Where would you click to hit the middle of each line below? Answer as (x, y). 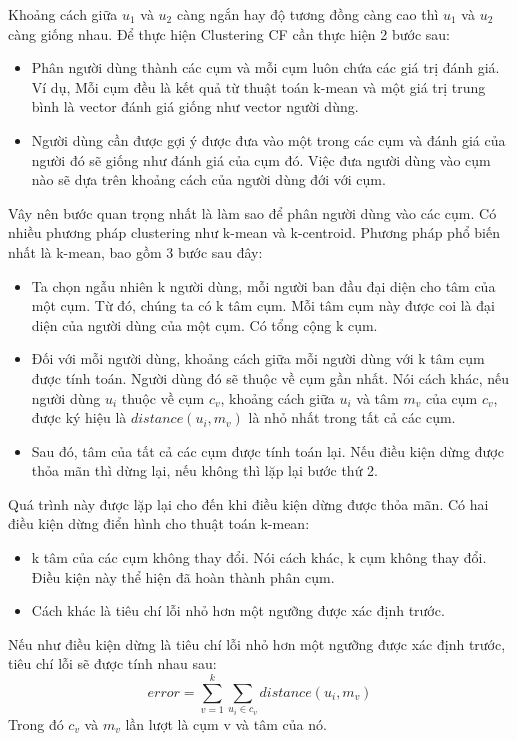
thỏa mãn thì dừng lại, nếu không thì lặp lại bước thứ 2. (204, 470)
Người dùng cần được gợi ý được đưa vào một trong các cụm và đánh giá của (268, 139)
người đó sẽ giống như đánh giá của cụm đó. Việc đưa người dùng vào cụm (261, 159)
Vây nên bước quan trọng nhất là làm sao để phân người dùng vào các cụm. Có (252, 212)
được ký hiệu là (79, 417)
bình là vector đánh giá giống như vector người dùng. (195, 106)
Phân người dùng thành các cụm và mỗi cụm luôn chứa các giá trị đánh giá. (265, 67)
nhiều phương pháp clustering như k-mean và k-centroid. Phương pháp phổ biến (254, 232)
